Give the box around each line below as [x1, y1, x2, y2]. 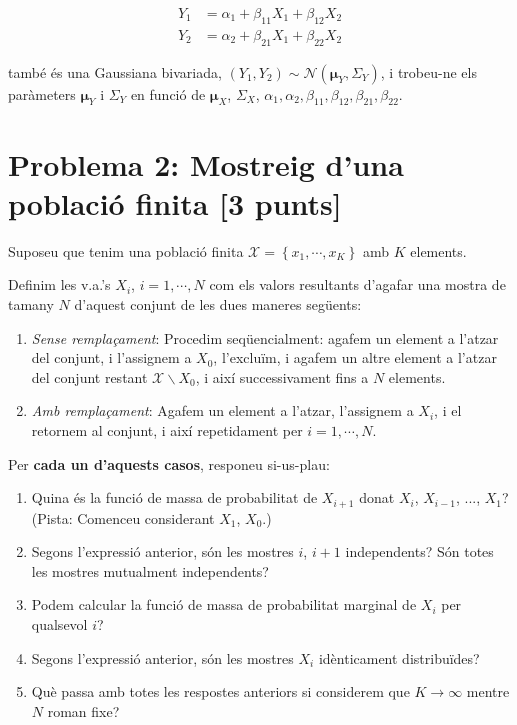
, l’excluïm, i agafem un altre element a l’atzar [213, 347, 497, 368]
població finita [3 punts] [8, 182, 342, 223]
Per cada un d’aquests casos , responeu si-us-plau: [8, 453, 330, 474]
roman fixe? [47, 700, 120, 721]
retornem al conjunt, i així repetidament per [31, 419, 303, 440]
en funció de [130, 83, 206, 104]
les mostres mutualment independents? [31, 560, 269, 581]
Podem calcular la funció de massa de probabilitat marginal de [31, 594, 417, 615]
